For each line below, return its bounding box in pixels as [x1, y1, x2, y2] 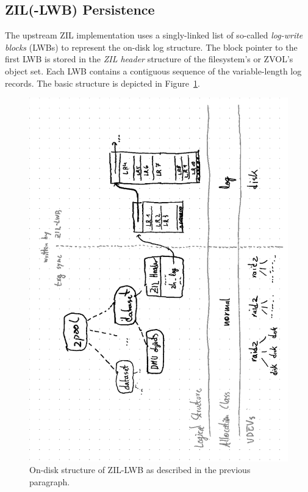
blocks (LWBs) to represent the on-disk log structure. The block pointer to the [5, 40, 298, 53]
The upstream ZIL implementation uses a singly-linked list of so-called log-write [5, 29, 303, 42]
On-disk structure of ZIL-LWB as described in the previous [29, 463, 251, 476]
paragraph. [29, 475, 70, 488]
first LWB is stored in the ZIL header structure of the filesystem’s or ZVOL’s [5, 52, 293, 65]
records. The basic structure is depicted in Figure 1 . [5, 76, 200, 89]
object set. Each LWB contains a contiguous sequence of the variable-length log [5, 64, 302, 77]
